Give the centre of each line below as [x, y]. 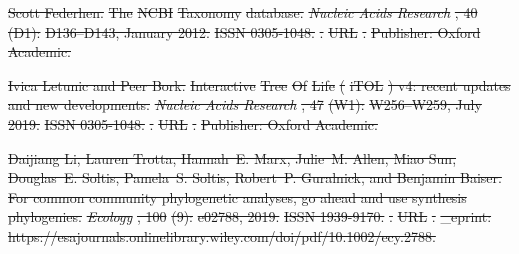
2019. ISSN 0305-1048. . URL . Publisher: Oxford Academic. [193, 123]
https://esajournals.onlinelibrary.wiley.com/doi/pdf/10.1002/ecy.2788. [222, 235]
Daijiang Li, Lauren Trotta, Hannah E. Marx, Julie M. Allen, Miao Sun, [232, 157]
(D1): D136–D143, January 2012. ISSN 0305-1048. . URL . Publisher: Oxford [244, 31]
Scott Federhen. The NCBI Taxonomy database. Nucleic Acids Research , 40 [243, 12]
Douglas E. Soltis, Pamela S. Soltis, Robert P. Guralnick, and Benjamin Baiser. [255, 177]
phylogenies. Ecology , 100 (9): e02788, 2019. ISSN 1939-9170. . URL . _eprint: [250, 216]
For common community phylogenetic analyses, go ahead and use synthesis [237, 196]
